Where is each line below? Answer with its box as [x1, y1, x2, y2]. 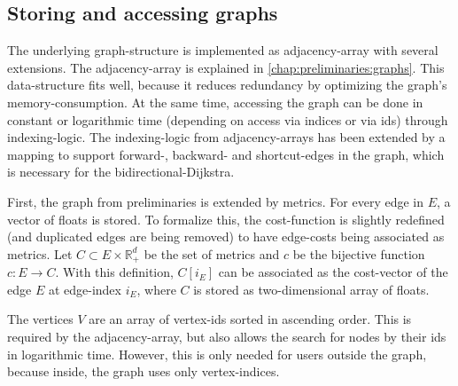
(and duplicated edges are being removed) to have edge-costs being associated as [7, 227, 445, 246]
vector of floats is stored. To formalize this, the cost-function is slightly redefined [7, 209, 445, 228]
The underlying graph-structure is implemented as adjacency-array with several [7, 41, 439, 59]
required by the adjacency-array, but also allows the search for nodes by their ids [7, 327, 446, 345]
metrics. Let [7, 244, 73, 263]
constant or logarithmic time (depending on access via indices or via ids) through [7, 110, 448, 129]
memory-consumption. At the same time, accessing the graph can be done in [7, 92, 423, 111]
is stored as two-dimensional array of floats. [193, 280, 430, 298]
